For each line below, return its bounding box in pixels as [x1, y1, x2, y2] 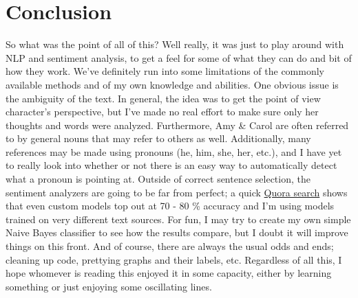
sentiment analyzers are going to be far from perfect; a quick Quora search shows [6, 185, 348, 199]
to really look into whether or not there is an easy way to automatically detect [6, 158, 337, 172]
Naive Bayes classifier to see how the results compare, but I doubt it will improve [6, 225, 348, 240]
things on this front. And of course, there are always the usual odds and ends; [6, 239, 334, 253]
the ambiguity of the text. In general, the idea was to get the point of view [6, 91, 321, 105]
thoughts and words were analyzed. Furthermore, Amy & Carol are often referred [6, 117, 349, 132]
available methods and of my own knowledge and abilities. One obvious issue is [6, 77, 339, 91]
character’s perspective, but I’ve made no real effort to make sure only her [6, 104, 319, 119]
